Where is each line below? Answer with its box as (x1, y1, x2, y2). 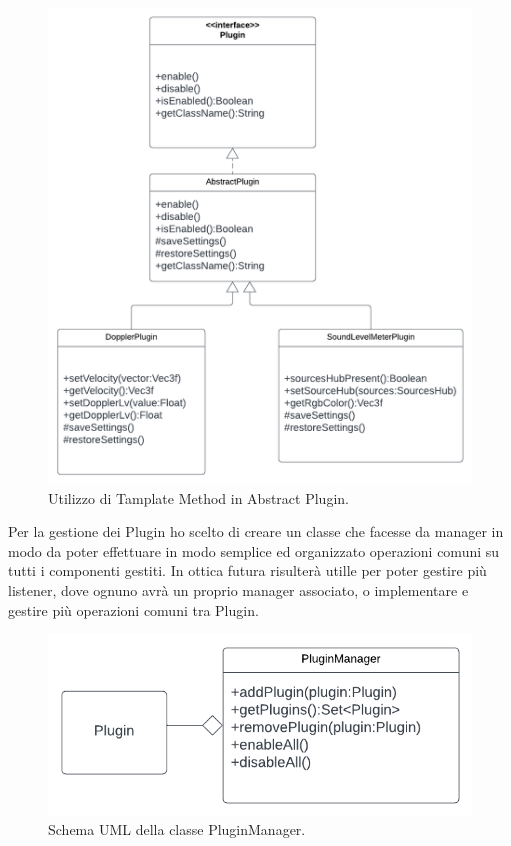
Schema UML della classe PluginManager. (48, 819, 306, 840)
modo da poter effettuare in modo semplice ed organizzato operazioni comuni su (8, 540, 500, 561)
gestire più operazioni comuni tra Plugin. (8, 599, 259, 620)
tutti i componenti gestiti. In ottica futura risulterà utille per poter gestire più (8, 560, 487, 581)
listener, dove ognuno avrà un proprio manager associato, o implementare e (8, 580, 469, 601)
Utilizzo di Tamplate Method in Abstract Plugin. (48, 487, 349, 508)
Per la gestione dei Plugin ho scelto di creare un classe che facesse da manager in (8, 521, 504, 542)
